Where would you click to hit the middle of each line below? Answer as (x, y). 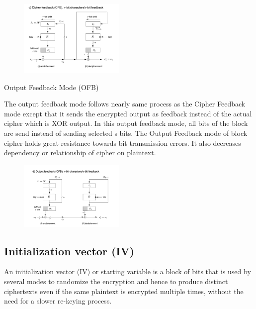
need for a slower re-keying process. (58, 301)
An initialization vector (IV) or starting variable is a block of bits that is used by (128, 271)
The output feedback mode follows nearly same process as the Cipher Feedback (125, 104)
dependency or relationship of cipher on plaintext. (80, 153)
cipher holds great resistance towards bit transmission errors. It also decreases (123, 143)
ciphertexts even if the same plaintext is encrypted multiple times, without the (124, 291)
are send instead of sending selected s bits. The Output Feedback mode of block (126, 133)
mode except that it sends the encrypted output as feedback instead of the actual (128, 113)
